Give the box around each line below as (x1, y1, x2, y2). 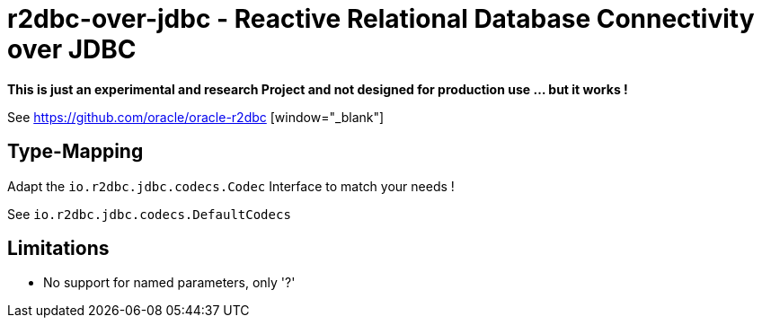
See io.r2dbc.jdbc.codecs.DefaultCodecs (7, 206, 291, 222)
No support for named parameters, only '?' (43, 275, 296, 291)
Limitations (7, 237, 110, 260)
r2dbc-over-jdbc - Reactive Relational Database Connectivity (7, 4, 755, 34)
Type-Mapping (7, 140, 144, 163)
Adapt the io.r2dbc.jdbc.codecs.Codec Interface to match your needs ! (7, 178, 455, 194)
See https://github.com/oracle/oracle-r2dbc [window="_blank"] (7, 109, 385, 125)
